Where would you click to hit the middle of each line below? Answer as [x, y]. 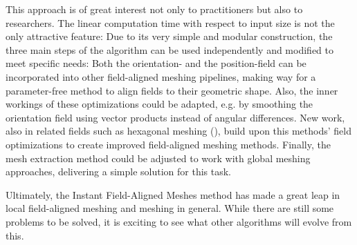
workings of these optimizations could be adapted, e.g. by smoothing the [159, 104]
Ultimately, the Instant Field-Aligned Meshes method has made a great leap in [173, 194]
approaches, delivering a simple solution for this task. [119, 171]
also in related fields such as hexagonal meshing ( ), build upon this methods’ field [178, 131]
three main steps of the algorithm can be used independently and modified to [170, 49]
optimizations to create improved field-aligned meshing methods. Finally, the [168, 144]
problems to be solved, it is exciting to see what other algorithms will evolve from [179, 221]
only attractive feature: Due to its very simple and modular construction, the [169, 36]
